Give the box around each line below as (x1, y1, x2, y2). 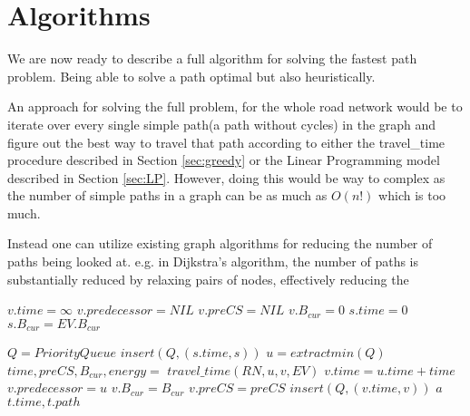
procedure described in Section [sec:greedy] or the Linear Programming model (7, 150, 440, 169)
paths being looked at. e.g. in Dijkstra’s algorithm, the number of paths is (7, 252, 419, 271)
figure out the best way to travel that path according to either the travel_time (7, 132, 446, 151)
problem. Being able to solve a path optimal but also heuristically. (7, 66, 376, 85)
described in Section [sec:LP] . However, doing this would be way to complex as (7, 168, 446, 187)
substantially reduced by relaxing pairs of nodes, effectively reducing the (7, 269, 409, 288)
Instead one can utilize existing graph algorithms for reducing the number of (7, 234, 433, 253)
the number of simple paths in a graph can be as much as (7, 186, 328, 205)
